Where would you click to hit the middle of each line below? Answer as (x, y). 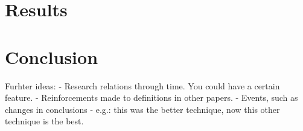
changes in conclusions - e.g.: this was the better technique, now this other (142, 109)
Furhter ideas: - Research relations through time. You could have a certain (142, 85)
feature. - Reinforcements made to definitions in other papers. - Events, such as (151, 97)
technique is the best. (44, 121)
